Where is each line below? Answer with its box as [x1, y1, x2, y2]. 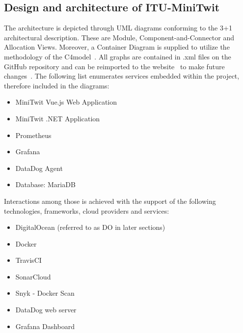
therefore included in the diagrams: [4, 80, 109, 90]
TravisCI [15, 255, 42, 265]
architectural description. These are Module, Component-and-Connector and [4, 32, 234, 42]
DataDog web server [15, 305, 77, 315]
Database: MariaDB [15, 179, 76, 190]
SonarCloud [15, 271, 51, 281]
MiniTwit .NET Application [15, 113, 100, 123]
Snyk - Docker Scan [15, 288, 75, 298]
